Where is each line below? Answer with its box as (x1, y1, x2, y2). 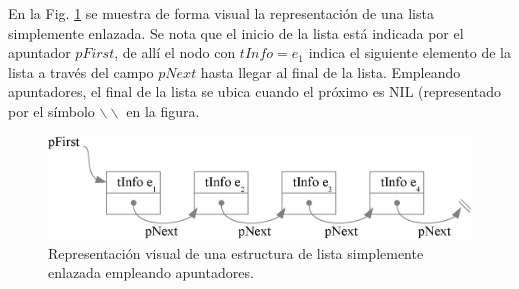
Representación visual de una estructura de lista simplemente (48, 242, 424, 263)
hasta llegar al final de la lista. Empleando (200, 61, 461, 82)
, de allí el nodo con (114, 42, 236, 63)
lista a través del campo (8, 61, 154, 82)
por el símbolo (8, 100, 95, 121)
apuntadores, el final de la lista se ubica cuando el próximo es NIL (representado (8, 81, 502, 102)
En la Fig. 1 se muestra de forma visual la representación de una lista (8, 3, 434, 23)
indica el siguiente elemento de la (308, 42, 511, 63)
